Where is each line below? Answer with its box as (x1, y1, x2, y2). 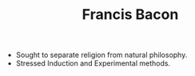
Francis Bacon (82, 6, 179, 24)
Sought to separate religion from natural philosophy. (15, 50, 188, 60)
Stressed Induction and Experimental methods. (15, 59, 170, 68)
